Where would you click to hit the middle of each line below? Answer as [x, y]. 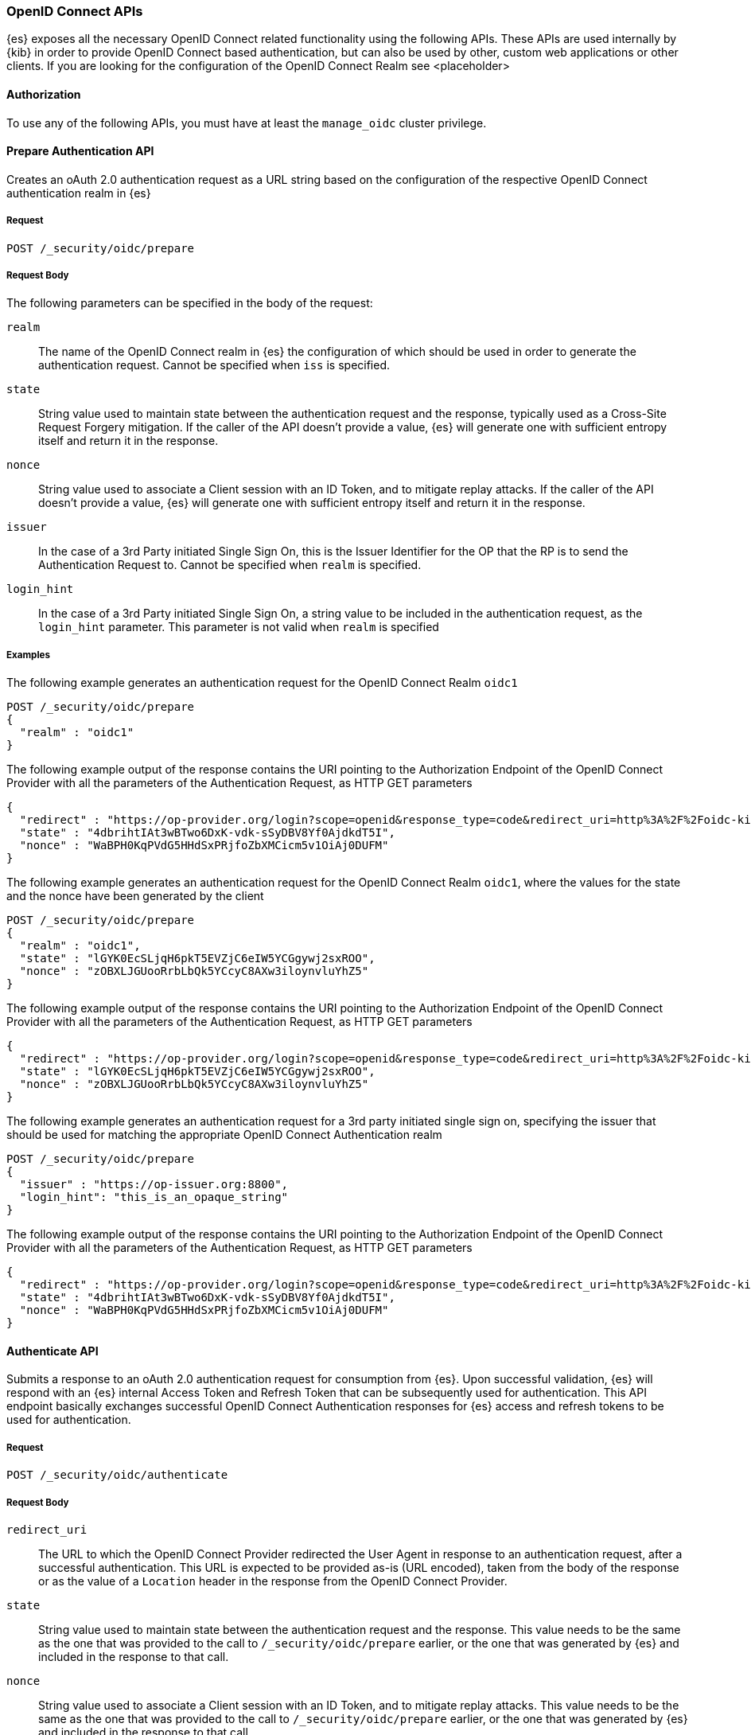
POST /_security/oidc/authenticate [117, 1475]
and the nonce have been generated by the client [135, 896]
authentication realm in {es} [79, 193]
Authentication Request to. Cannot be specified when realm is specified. [230, 565]
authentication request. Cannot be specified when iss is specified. [214, 365]
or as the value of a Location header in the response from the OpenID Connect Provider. [273, 1581]
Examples [28, 655]
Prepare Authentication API [80, 151]
